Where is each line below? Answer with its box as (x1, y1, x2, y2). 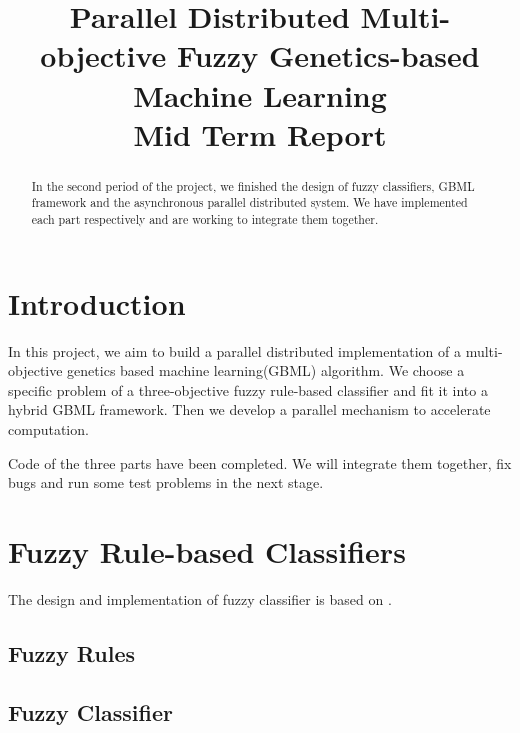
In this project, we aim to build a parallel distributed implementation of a (8, 340, 461, 361)
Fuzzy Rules (8, 637, 136, 668)
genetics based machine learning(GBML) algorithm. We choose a (67, 360, 465, 381)
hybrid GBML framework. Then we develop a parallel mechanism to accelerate (8, 399, 491, 420)
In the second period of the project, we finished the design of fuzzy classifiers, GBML (31, 177, 475, 194)
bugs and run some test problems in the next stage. (8, 472, 324, 493)
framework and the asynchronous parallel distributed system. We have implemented (31, 194, 468, 211)
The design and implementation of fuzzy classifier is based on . (8, 588, 392, 609)
